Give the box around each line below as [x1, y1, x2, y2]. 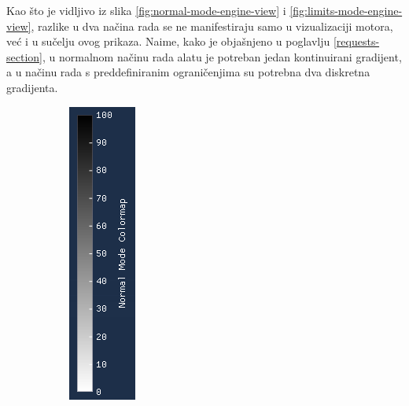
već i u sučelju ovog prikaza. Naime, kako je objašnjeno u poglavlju [6, 33, 330, 50]
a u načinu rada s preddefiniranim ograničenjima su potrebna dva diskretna [6, 64, 370, 80]
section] [6, 48, 42, 65]
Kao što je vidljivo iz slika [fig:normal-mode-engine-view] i [6, 2, 286, 18]
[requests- [333, 33, 380, 50]
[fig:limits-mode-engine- [289, 2, 403, 18]
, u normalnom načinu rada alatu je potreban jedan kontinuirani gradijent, [42, 48, 402, 65]
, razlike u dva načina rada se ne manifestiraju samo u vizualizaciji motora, [31, 17, 393, 34]
